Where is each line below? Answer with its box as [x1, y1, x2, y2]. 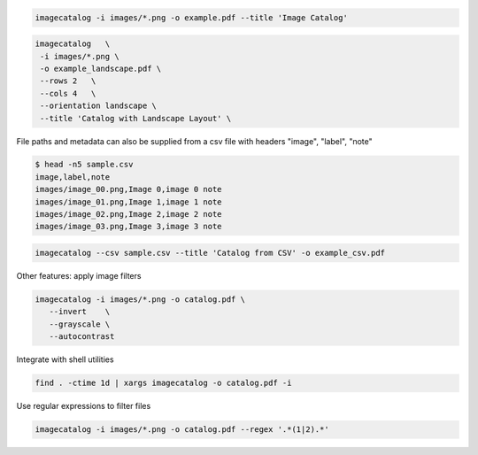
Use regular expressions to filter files [16, 401, 151, 412]
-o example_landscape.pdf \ [40, 63, 162, 73]
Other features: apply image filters [16, 271, 142, 281]
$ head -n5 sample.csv [35, 159, 134, 170]
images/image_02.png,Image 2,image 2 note [35, 209, 222, 220]
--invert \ [49, 306, 111, 317]
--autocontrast [49, 332, 115, 342]
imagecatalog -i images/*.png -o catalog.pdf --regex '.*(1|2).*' [35, 425, 329, 435]
